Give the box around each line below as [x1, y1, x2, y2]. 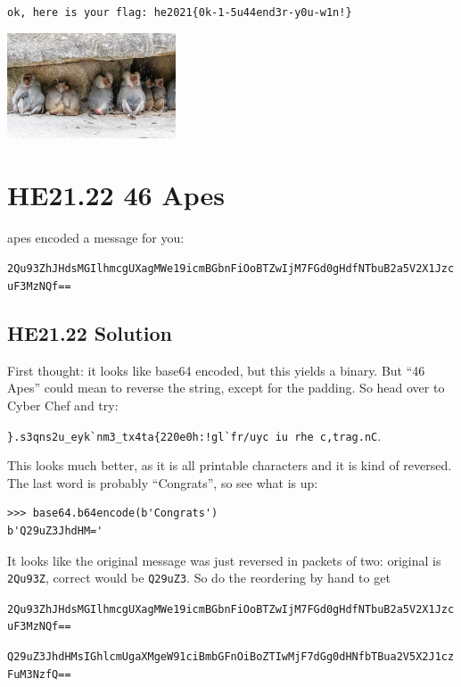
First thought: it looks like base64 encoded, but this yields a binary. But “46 [7, 360, 425, 379]
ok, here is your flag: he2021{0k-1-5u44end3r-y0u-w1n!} [7, 6, 352, 19]
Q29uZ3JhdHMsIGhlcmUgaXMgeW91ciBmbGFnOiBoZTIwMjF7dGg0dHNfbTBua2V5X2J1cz [7, 650, 455, 664]
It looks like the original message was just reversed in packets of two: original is [7, 550, 441, 569]
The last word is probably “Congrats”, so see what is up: [7, 473, 318, 492]
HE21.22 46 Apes [7, 176, 225, 212]
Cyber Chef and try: [7, 395, 119, 414]
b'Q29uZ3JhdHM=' [7, 524, 103, 537]
